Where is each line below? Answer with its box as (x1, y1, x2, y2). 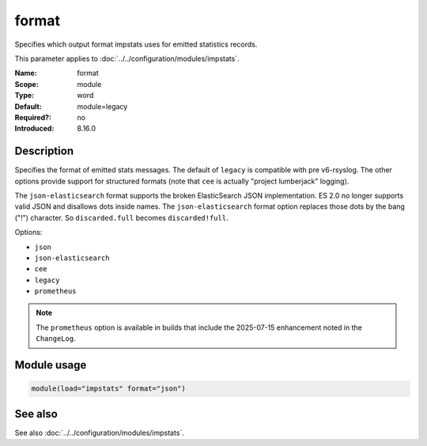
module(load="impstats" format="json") (31, 384, 186, 393)
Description (14, 145, 74, 158)
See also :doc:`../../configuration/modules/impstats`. (14, 428, 185, 437)
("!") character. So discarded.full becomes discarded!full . (14, 213, 229, 222)
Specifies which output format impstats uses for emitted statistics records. (14, 40, 258, 49)
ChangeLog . (36, 334, 76, 343)
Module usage (14, 358, 87, 372)
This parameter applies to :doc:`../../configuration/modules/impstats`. (14, 54, 240, 63)
